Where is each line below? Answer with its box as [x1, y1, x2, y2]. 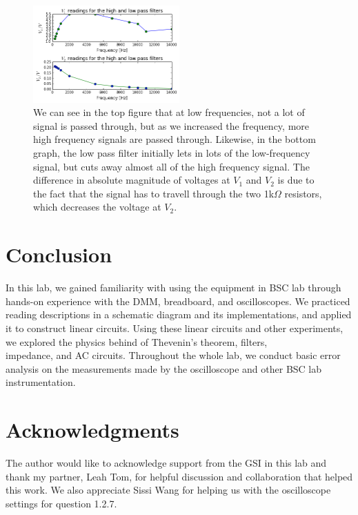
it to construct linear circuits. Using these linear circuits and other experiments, [6, 320, 344, 335]
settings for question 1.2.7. [6, 496, 117, 510]
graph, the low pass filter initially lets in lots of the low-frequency [33, 146, 310, 160]
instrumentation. [6, 375, 76, 389]
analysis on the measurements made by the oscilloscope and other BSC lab [6, 361, 322, 376]
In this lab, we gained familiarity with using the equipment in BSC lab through [6, 280, 341, 295]
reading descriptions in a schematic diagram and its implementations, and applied [6, 307, 352, 322]
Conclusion [6, 240, 112, 269]
